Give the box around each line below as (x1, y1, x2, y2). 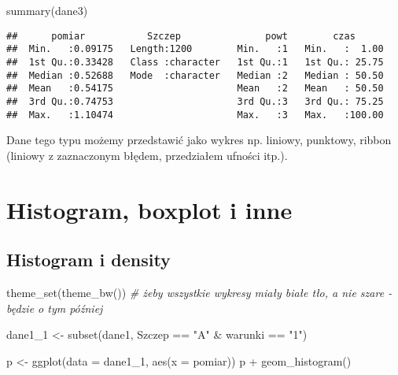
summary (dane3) (6, 2, 88, 18)
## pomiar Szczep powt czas (6, 30, 356, 42)
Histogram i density (6, 247, 171, 272)
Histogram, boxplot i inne (6, 193, 293, 225)
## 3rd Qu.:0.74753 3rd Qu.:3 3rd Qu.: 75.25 (6, 95, 384, 107)
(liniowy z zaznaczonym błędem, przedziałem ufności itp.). (6, 147, 288, 163)
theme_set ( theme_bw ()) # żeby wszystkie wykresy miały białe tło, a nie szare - (6, 284, 392, 300)
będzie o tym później (6, 299, 103, 316)
